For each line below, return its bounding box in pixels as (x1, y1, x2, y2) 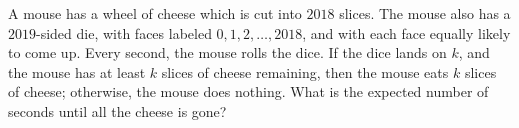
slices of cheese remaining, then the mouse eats (161, 61, 449, 82)
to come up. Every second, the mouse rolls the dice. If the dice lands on (8, 42, 447, 63)
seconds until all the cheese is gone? (8, 100, 227, 121)
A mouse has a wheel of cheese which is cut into (8, 3, 302, 23)
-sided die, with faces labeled (36, 22, 212, 43)
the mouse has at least (8, 61, 146, 82)
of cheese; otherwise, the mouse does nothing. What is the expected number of (8, 81, 489, 102)
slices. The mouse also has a (339, 3, 511, 23)
